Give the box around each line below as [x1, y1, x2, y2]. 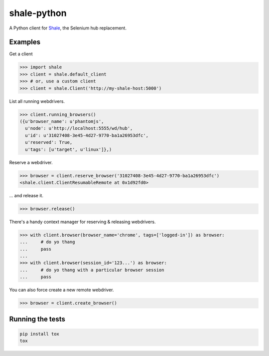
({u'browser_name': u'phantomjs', [19, 118, 104, 124]
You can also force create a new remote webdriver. [9, 287, 114, 293]
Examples [9, 38, 41, 46]
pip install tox [19, 331, 60, 337]
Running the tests [9, 315, 66, 323]
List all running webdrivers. [9, 98, 65, 104]
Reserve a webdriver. [9, 159, 53, 165]
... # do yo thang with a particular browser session [19, 267, 164, 273]
